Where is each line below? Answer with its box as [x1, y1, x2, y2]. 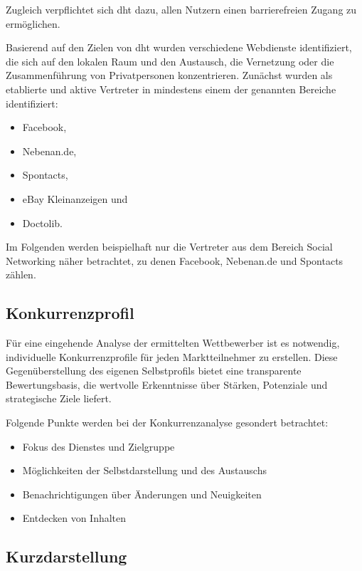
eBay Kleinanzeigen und [22, 191, 128, 206]
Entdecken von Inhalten [22, 510, 127, 525]
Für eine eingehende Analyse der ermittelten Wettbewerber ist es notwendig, [6, 335, 340, 350]
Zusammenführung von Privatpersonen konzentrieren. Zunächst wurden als [6, 68, 333, 83]
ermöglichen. [6, 16, 60, 31]
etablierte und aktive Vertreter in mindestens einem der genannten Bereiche [6, 81, 336, 96]
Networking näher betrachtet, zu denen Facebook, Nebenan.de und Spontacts [6, 253, 344, 268]
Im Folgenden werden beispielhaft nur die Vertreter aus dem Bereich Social [6, 239, 333, 254]
